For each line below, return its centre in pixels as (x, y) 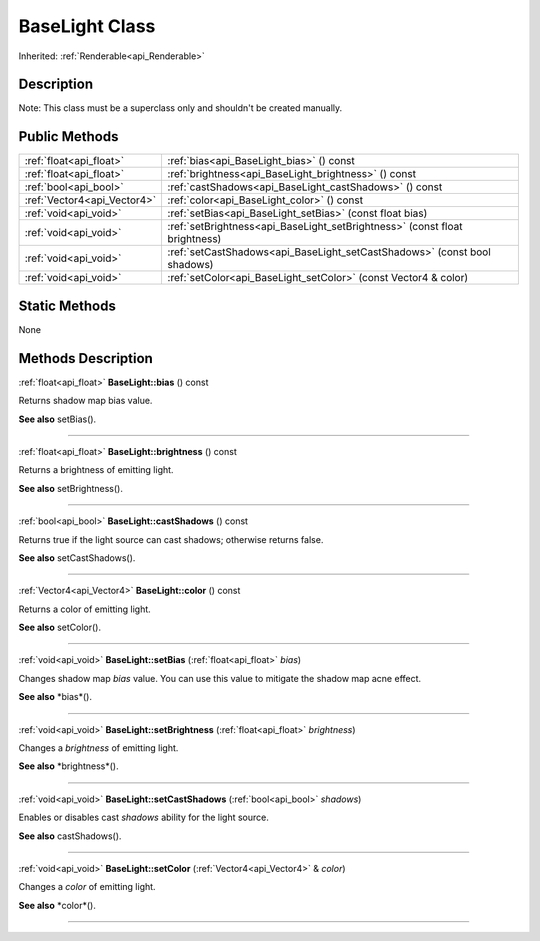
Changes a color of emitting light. (87, 887)
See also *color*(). (57, 905)
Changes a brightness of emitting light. (98, 748)
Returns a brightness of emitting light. (96, 470)
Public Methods (68, 136)
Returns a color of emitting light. (85, 609)
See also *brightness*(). (68, 766)
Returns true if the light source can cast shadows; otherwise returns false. (171, 539)
